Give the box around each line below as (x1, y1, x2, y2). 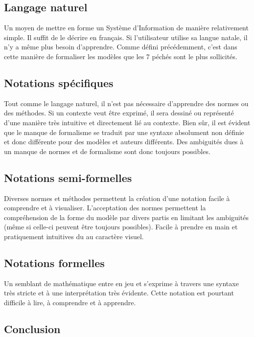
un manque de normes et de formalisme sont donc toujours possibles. (4, 146, 210, 156)
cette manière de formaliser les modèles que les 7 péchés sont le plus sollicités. (4, 51, 237, 61)
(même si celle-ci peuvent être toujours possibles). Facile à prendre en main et (4, 222, 238, 232)
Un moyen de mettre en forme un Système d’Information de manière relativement (4, 22, 249, 33)
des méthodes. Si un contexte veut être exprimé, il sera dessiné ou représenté (4, 108, 234, 118)
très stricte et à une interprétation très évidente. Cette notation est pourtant (4, 288, 234, 298)
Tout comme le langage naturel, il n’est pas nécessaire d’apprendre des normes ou (4, 98, 249, 108)
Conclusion (4, 321, 61, 336)
